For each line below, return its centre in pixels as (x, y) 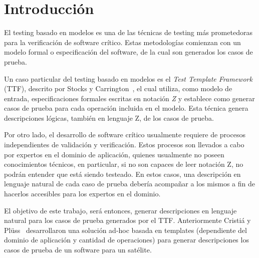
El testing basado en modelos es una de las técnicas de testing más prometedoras (128, 32)
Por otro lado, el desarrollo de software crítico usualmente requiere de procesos (125, 135)
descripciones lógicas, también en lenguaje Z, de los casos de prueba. (109, 117)
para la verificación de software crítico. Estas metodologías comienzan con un (122, 42)
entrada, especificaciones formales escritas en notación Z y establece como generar (129, 98)
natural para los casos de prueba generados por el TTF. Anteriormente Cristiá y (127, 220)
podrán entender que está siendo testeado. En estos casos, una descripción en (122, 174)
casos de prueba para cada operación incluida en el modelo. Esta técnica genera (126, 108)
